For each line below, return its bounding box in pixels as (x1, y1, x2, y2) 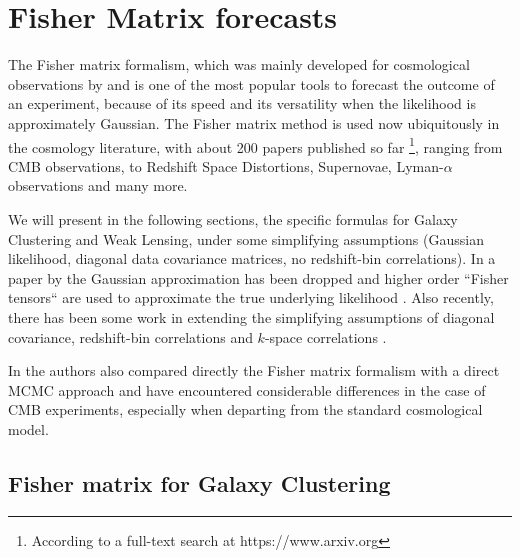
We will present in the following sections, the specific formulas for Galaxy (8, 208, 458, 229)
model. (8, 418, 49, 439)
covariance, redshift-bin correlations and (8, 326, 253, 347)
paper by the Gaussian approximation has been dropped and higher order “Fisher (8, 267, 509, 288)
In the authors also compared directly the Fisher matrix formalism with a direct (8, 360, 500, 381)
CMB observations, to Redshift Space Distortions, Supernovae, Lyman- (8, 155, 444, 176)
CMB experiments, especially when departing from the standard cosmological (8, 399, 483, 420)
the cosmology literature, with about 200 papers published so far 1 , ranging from (8, 133, 503, 157)
